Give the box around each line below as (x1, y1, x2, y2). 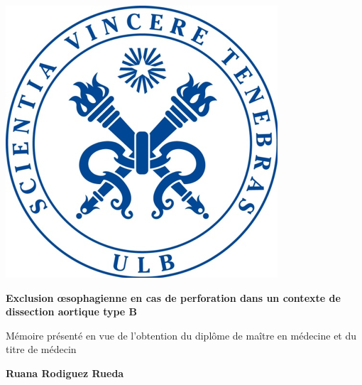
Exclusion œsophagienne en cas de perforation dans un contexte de (6, 290, 341, 305)
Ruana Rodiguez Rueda (6, 365, 124, 380)
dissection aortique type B (6, 304, 138, 319)
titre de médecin (6, 342, 77, 357)
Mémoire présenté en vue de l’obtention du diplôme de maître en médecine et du (6, 327, 357, 342)
